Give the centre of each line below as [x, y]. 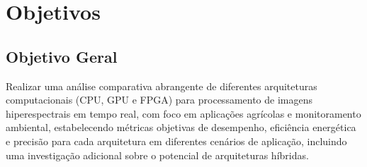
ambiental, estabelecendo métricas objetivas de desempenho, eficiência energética [181, 127]
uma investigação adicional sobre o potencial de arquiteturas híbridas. [157, 155]
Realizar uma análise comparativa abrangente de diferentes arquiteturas [162, 86]
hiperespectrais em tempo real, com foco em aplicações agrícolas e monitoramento [183, 113]
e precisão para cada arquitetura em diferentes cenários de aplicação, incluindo [176, 141]
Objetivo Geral [62, 56]
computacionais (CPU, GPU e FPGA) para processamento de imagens [159, 100]
